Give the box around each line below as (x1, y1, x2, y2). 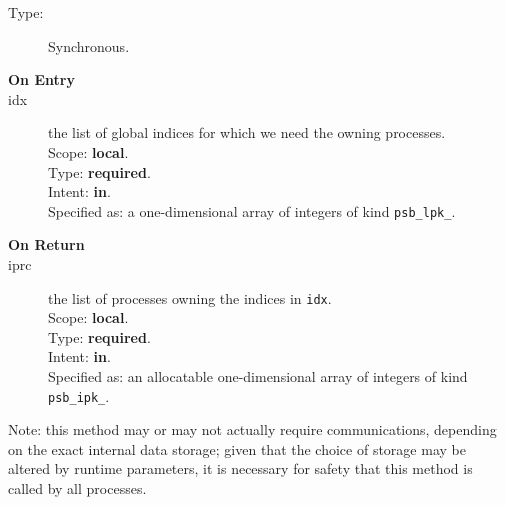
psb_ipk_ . (48, 385, 110, 406)
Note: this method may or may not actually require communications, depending (8, 419, 497, 440)
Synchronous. (48, 35, 130, 56)
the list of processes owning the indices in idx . (48, 287, 332, 308)
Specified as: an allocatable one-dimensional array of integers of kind (48, 366, 468, 387)
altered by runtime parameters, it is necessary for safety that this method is (8, 458, 473, 479)
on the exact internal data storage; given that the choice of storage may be (8, 438, 466, 459)
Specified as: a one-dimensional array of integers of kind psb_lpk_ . (48, 200, 456, 221)
